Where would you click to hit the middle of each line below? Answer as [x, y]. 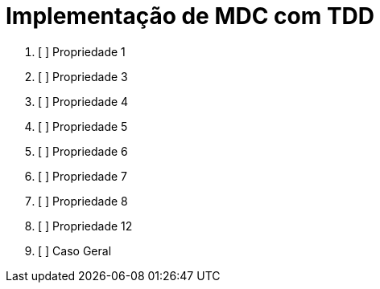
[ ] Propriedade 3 [83, 76]
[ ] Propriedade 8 [83, 201]
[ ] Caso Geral [75, 250]
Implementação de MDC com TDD [190, 16]
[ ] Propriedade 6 [83, 151]
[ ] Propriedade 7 [83, 176]
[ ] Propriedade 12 [85, 226]
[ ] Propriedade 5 [83, 126]
